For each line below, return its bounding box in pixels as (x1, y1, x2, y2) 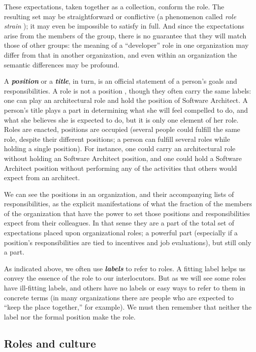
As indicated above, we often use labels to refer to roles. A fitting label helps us (4, 263, 246, 273)
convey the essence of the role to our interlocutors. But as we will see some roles (4, 273, 246, 283)
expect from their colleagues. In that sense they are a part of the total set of (4, 218, 234, 228)
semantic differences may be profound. (4, 59, 120, 69)
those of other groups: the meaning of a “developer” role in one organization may (4, 40, 249, 50)
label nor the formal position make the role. (4, 311, 136, 321)
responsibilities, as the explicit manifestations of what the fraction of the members (4, 198, 252, 209)
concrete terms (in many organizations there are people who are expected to (4, 292, 234, 302)
